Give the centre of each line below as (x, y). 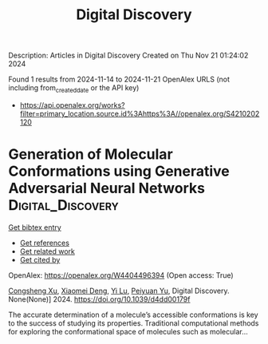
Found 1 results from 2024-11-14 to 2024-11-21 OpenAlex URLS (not (119, 79)
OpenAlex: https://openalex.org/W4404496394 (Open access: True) (121, 275)
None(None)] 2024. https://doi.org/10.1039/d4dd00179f (99, 299)
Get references (45, 243)
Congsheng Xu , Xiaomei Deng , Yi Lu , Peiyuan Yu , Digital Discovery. (119, 291)
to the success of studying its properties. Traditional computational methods (134, 323)
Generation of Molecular (91, 154)
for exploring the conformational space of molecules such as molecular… (128, 331)
